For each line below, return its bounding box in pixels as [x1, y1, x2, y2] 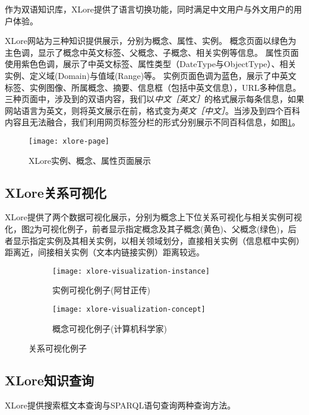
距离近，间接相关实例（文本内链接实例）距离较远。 [5, 246, 204, 258]
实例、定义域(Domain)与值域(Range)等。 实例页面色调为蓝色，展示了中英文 [5, 69, 297, 81]
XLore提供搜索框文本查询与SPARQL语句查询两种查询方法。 [5, 399, 236, 411]
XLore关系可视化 [5, 183, 106, 201]
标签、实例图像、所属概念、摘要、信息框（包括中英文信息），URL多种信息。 [5, 81, 301, 93]
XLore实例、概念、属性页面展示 [29, 154, 151, 166]
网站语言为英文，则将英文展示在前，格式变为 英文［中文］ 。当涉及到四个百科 [5, 104, 300, 116]
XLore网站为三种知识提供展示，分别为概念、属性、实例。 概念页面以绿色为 [5, 34, 297, 47]
